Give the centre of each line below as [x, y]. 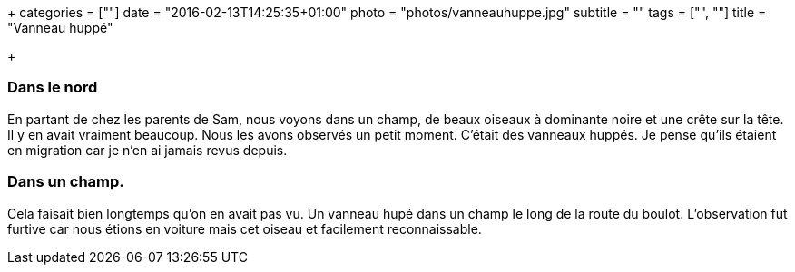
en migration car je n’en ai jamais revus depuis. [147, 150]
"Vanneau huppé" [60, 28]
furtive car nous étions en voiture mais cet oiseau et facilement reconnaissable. [245, 228]
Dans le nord [53, 87]
